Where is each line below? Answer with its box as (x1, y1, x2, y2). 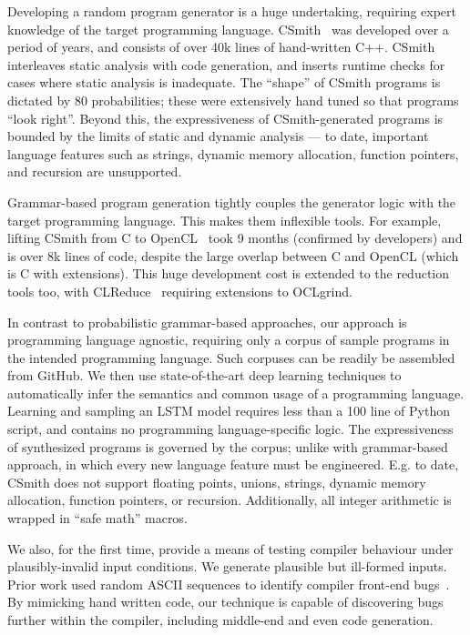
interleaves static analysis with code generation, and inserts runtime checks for (7, 55, 445, 74)
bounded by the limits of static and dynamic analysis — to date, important (7, 126, 429, 146)
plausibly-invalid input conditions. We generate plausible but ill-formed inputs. (7, 557, 447, 576)
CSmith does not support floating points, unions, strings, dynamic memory (7, 472, 426, 491)
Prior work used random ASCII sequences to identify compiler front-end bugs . (7, 574, 450, 593)
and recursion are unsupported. (7, 162, 182, 181)
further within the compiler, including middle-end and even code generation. (7, 610, 434, 629)
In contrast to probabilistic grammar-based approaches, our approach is (7, 312, 407, 331)
